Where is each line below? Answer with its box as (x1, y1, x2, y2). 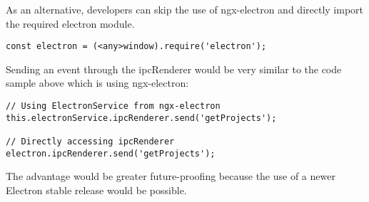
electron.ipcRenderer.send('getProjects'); (6, 148, 216, 159)
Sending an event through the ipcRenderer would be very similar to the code (6, 61, 342, 76)
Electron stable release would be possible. (6, 182, 187, 197)
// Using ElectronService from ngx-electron (6, 101, 221, 112)
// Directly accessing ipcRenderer (6, 137, 175, 147)
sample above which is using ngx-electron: (6, 75, 189, 90)
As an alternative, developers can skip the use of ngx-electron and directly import (6, 2, 364, 16)
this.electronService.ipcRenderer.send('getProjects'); (6, 112, 277, 123)
